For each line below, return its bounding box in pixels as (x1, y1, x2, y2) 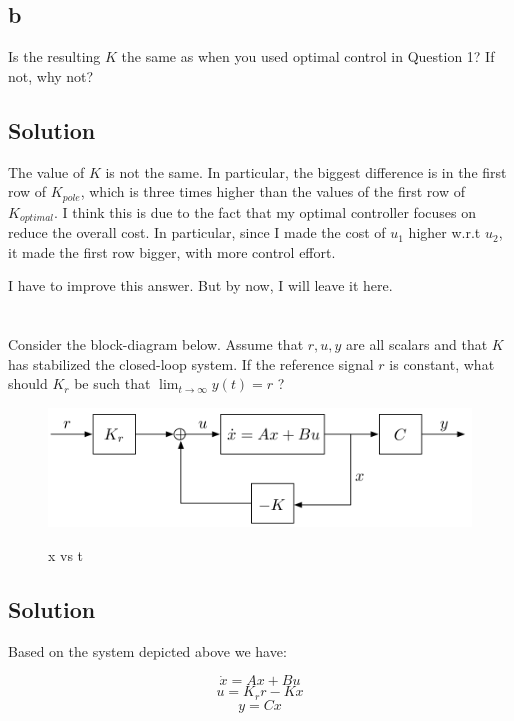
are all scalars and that (346, 334, 488, 355)
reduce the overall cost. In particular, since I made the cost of (8, 222, 386, 243)
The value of (8, 161, 85, 182)
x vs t (48, 544, 84, 565)
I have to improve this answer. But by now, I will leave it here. (8, 275, 393, 296)
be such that (74, 373, 151, 394)
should (8, 373, 48, 394)
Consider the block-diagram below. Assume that (8, 334, 304, 355)
